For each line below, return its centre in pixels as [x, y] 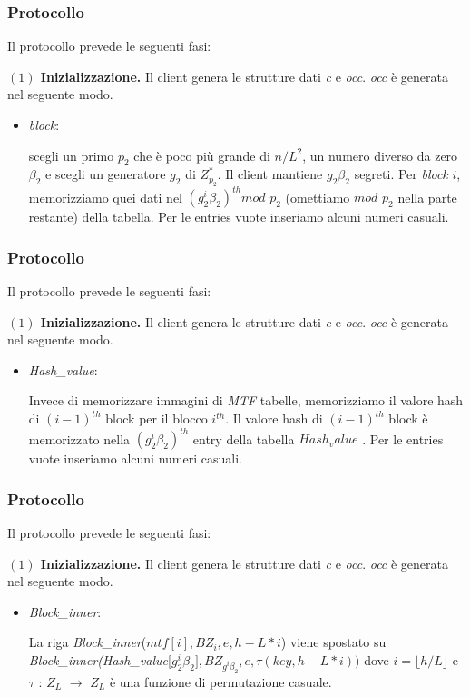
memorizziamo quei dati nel [105, 197]
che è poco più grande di [202, 155]
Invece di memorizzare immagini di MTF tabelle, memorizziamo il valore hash [246, 400]
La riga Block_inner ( [88, 642]
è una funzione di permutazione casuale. [220, 681]
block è [408, 418]
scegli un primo [71, 155]
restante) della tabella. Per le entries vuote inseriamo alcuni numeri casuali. [239, 217]
